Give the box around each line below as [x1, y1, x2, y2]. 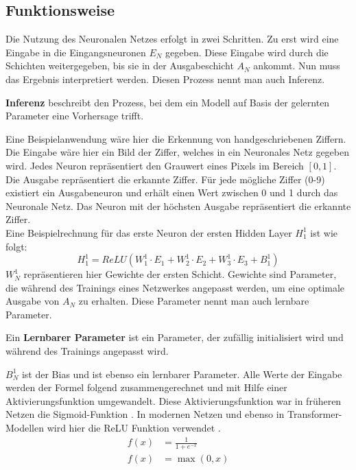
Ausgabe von [5, 294, 60, 308]
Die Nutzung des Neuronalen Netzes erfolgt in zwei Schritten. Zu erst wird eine [5, 32, 339, 46]
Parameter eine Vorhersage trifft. [5, 108, 144, 123]
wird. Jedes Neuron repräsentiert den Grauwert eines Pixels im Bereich [5, 158, 304, 172]
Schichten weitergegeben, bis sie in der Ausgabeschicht [5, 58, 234, 73]
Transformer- [287, 407, 342, 421]
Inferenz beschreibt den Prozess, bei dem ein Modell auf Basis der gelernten [5, 95, 330, 109]
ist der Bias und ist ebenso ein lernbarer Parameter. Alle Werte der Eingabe [21, 366, 342, 381]
